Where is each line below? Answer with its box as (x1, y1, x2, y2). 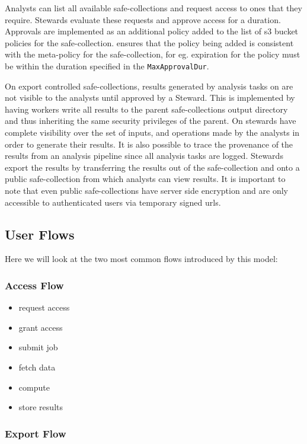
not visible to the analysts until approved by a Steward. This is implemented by (5, 91, 295, 104)
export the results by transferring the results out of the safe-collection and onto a (5, 161, 300, 173)
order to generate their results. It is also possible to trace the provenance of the (5, 138, 293, 150)
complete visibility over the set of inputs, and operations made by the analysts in (5, 126, 300, 138)
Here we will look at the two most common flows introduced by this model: (5, 253, 278, 265)
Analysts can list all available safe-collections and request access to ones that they (5, 2, 302, 14)
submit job (18, 341, 58, 353)
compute (18, 381, 50, 393)
